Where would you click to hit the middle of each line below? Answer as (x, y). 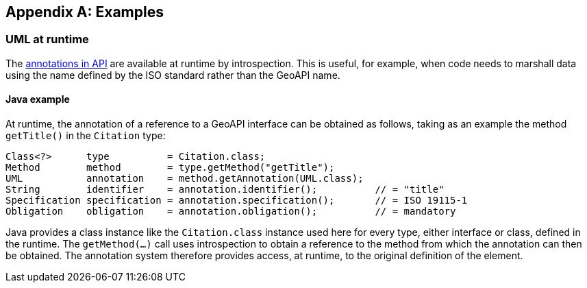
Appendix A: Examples (85, 12)
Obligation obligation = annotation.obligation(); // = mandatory (231, 212)
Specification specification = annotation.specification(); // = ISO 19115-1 (237, 201)
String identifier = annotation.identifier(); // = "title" (225, 190)
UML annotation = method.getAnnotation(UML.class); (185, 179)
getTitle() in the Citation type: (86, 136)
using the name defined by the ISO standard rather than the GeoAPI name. (173, 75)
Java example (38, 99)
